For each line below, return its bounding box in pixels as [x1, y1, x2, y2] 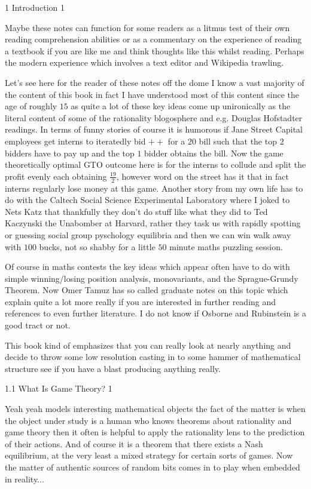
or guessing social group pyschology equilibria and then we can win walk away [5, 228, 291, 241]
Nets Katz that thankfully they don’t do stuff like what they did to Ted [5, 205, 268, 217]
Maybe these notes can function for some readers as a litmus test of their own [5, 21, 290, 33]
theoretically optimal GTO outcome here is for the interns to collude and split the [5, 158, 306, 171]
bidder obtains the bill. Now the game [144, 146, 283, 159]
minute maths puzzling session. [169, 240, 283, 253]
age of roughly [5, 100, 57, 112]
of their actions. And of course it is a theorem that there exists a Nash [5, 437, 263, 450]
